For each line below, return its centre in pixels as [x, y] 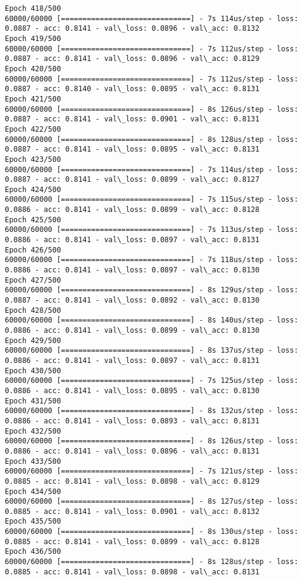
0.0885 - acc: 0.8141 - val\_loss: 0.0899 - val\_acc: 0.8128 [132, 541]
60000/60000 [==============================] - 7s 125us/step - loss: [152, 381]
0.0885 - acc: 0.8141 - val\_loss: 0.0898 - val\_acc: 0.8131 [132, 572]
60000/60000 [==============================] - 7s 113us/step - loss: [152, 230]
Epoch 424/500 [33, 189]
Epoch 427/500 [33, 280]
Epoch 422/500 [33, 129]
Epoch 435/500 [33, 522]
